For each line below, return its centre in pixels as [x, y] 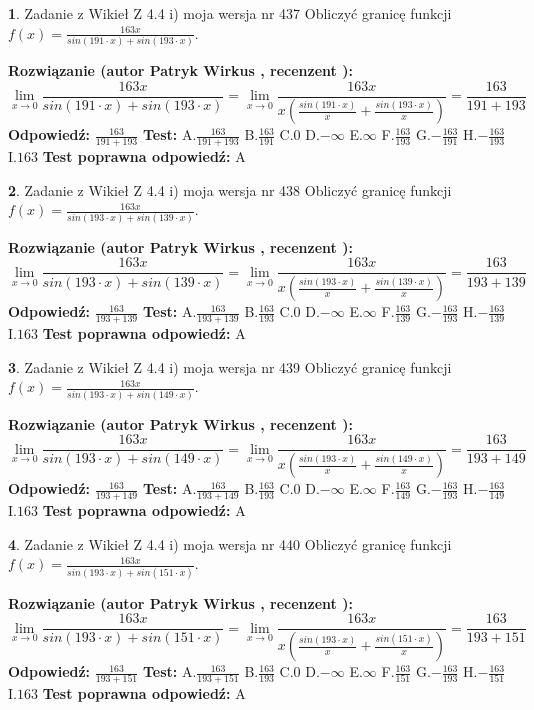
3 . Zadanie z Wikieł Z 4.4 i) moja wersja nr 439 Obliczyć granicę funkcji [230, 366]
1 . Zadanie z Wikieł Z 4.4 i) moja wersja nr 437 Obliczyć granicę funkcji [230, 13]
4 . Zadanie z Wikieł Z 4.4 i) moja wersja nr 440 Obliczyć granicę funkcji [230, 543]
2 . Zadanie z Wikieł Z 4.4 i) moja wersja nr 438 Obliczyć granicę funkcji [230, 189]
